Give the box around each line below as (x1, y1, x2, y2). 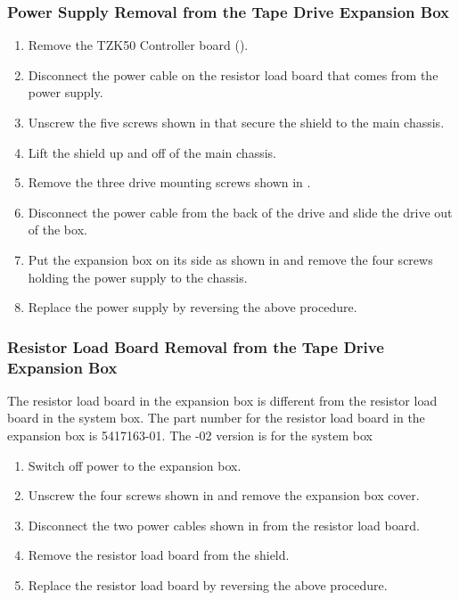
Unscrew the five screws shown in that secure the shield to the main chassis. (28, 113, 445, 131)
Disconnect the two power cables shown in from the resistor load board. (28, 515, 420, 534)
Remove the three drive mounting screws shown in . (28, 173, 311, 192)
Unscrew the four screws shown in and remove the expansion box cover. (28, 486, 420, 505)
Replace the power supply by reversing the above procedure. (28, 298, 357, 316)
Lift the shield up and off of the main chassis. (28, 143, 276, 161)
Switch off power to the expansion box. (28, 456, 242, 474)
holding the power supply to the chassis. (28, 267, 248, 286)
